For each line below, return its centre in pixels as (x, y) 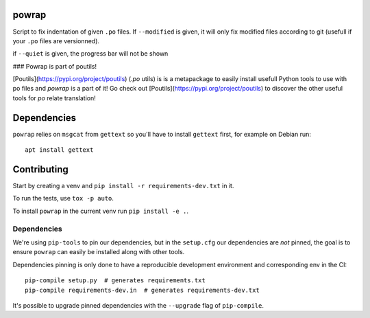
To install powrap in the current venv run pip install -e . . (100, 211)
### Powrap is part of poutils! (55, 66)
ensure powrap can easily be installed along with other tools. (99, 252)
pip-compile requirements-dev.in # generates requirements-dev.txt (142, 290)
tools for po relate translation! (54, 98)
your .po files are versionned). (56, 41)
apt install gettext (59, 150)
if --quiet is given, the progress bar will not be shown (90, 54)
